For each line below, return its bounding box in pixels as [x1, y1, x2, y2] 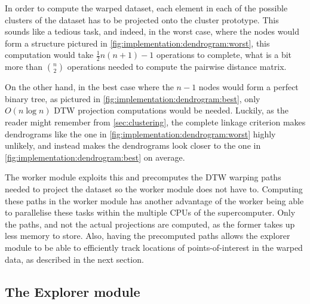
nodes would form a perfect [198, 81, 299, 93]
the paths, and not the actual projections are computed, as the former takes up [5, 217, 295, 230]
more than [5, 60, 43, 73]
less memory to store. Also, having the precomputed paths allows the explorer [5, 229, 290, 242]
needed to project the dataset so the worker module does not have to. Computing [5, 182, 303, 195]
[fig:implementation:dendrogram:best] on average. [5, 151, 185, 163]
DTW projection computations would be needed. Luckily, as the [54, 104, 288, 116]
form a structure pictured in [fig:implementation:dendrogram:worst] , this [5, 36, 270, 49]
